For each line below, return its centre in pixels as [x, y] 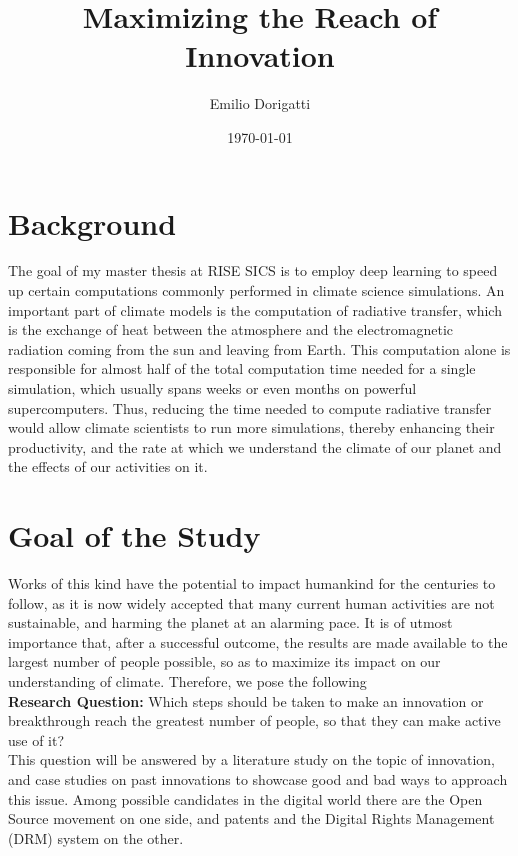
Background [92, 222]
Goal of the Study [134, 535]
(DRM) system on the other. [96, 837]
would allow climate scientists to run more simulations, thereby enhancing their [251, 427]
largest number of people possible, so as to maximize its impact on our [224, 661]
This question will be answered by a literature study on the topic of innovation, [251, 759]
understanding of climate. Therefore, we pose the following [187, 681]
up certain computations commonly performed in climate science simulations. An [256, 290]
